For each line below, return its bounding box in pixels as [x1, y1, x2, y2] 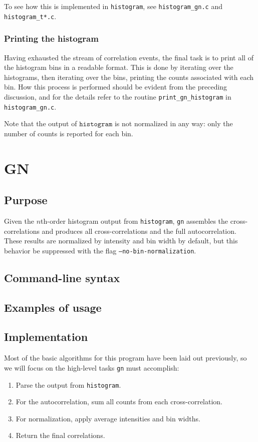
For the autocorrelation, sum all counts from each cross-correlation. [16, 396, 223, 407]
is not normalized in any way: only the [114, 118, 233, 129]
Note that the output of [4, 118, 77, 129]
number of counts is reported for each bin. [4, 128, 133, 138]
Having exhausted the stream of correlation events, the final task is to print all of [4, 52, 253, 62]
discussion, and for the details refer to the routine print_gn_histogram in [4, 91, 231, 102]
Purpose [4, 192, 48, 208]
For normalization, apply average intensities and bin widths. [16, 413, 200, 423]
